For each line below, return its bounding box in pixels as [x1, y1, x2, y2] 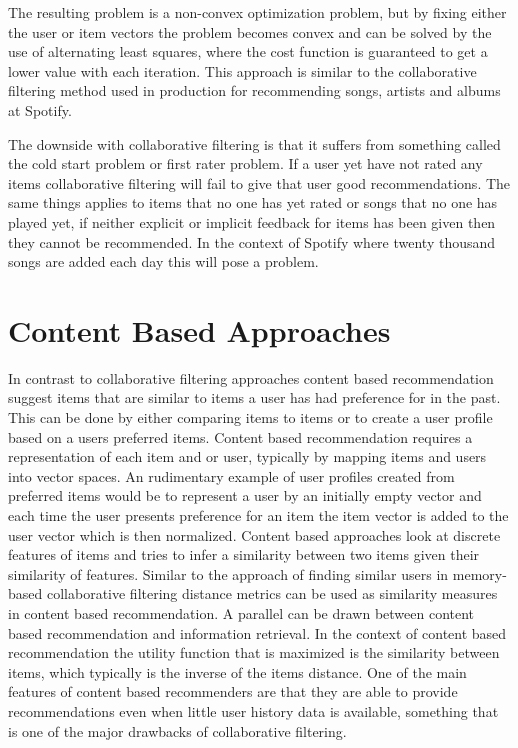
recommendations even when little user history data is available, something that [8, 700, 499, 721]
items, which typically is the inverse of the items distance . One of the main [8, 661, 467, 682]
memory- [452, 563, 507, 584]
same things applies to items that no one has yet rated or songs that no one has [8, 192, 498, 213]
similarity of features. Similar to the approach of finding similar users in [8, 563, 449, 584]
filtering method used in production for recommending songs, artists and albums [8, 80, 501, 101]
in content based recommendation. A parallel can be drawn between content [8, 602, 475, 623]
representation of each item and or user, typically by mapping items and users [8, 446, 487, 467]
